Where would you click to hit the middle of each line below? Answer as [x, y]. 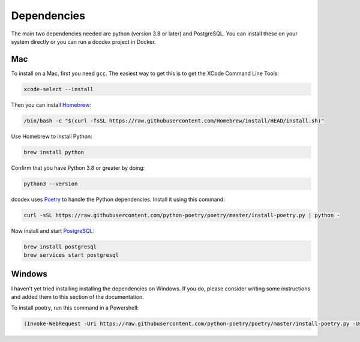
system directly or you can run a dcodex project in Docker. [83, 41]
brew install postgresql [60, 247]
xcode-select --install [59, 89]
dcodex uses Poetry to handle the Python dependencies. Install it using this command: [118, 199]
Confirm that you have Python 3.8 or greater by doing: [78, 167]
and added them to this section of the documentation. [77, 296]
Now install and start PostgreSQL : [53, 230]
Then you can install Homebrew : [51, 104]
